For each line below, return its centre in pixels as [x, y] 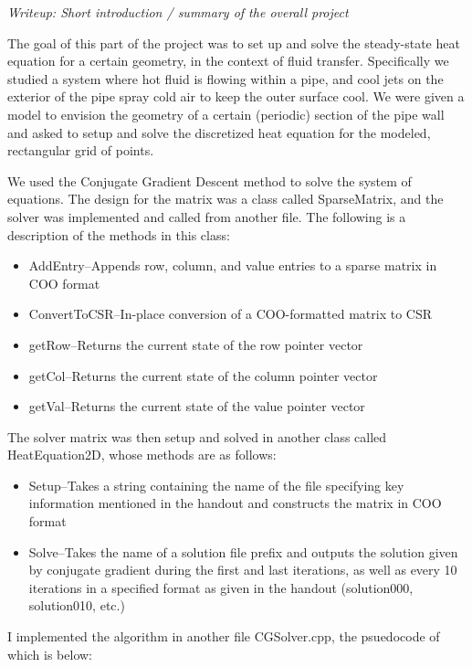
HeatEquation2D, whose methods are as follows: [142, 455]
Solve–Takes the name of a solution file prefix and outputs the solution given [243, 551]
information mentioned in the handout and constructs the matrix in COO [235, 503]
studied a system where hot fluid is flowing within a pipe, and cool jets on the [226, 78]
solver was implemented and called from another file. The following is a [207, 216]
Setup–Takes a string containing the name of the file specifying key [216, 485]
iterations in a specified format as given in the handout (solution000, [221, 587]
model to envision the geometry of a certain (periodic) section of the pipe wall [226, 114]
